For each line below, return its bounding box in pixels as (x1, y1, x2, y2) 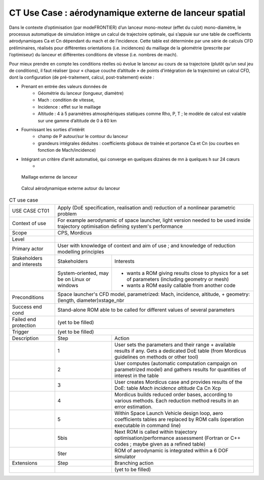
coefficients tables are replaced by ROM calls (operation (114, 416, 244, 423)
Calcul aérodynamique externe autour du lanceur (21, 185, 120, 191)
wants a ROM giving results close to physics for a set (126, 270, 249, 276)
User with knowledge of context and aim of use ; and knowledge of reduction (57, 242, 236, 249)
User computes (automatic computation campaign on (114, 360, 237, 366)
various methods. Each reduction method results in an (114, 397, 239, 404)
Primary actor (12, 245, 44, 252)
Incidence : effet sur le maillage (38, 104, 101, 110)
